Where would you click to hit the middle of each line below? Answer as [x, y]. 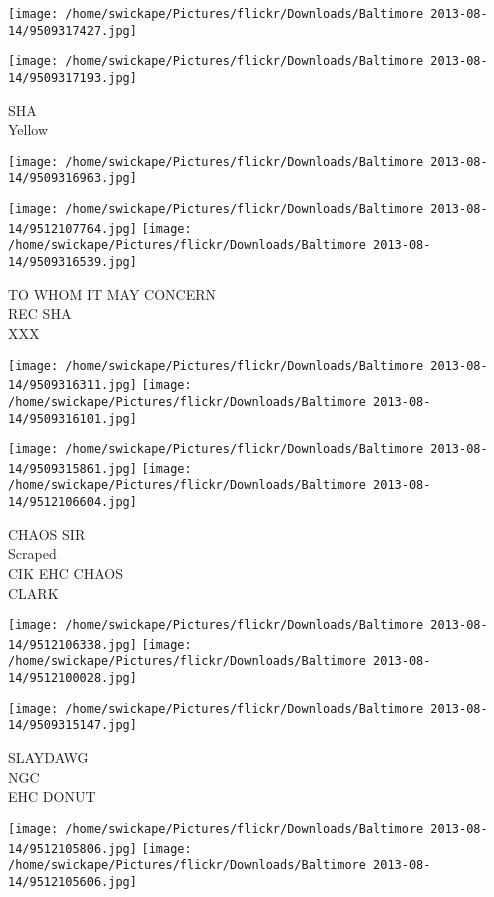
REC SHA [40, 313]
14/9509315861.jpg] [72, 468]
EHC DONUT [52, 796]
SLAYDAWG [48, 757]
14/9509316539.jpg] [72, 262]
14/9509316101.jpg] [72, 418]
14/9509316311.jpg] [72, 385]
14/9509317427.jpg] [72, 30]
